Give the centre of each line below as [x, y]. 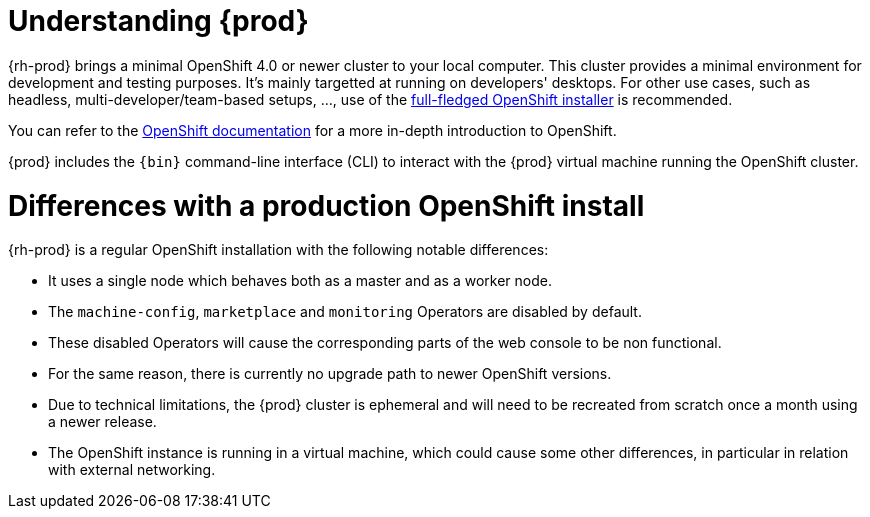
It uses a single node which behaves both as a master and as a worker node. [300, 281]
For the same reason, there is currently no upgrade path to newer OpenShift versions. [330, 374]
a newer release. [102, 422]
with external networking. [132, 470]
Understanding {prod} [158, 21]
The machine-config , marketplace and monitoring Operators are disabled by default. [345, 312]
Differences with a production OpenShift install [326, 205]
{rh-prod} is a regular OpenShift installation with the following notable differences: [278, 250]
